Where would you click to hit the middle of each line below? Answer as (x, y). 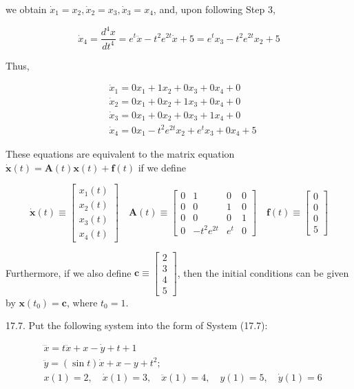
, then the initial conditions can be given (263, 272)
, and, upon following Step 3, (214, 9)
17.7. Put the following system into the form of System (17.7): (137, 325)
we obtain (26, 9)
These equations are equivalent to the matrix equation (120, 154)
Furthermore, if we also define (69, 272)
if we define (162, 167)
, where (82, 302)
